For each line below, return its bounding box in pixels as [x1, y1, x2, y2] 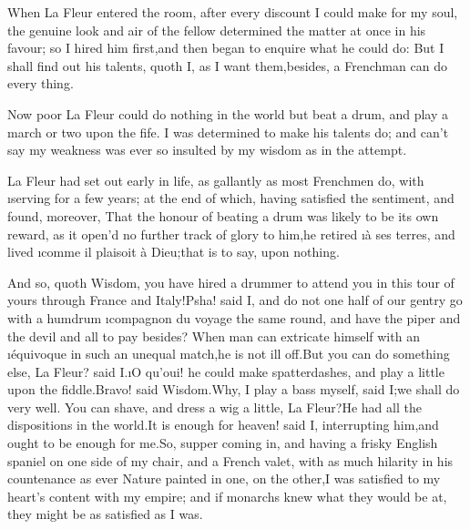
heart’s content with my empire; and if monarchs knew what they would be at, [7, 486, 447, 505]
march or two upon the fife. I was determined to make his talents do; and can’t [7, 122, 449, 141]
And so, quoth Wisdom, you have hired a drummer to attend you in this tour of [7, 272, 455, 291]
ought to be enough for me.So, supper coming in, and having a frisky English [7, 433, 438, 453]
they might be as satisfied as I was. [7, 504, 203, 524]
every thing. [7, 74, 74, 93]
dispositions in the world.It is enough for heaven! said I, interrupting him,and [7, 415, 439, 434]
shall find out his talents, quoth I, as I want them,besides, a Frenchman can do [7, 56, 447, 75]
